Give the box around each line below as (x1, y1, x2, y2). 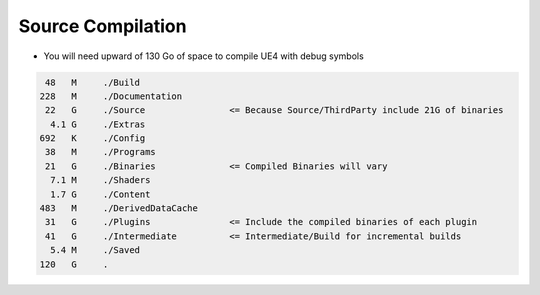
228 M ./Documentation (39, 90, 183, 102)
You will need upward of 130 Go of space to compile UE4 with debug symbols (43, 50, 364, 62)
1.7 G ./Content (50, 188, 151, 200)
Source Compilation (18, 15, 187, 37)
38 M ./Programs (45, 146, 157, 158)
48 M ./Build (45, 76, 140, 88)
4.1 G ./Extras (50, 118, 146, 130)
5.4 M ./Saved (50, 245, 140, 256)
